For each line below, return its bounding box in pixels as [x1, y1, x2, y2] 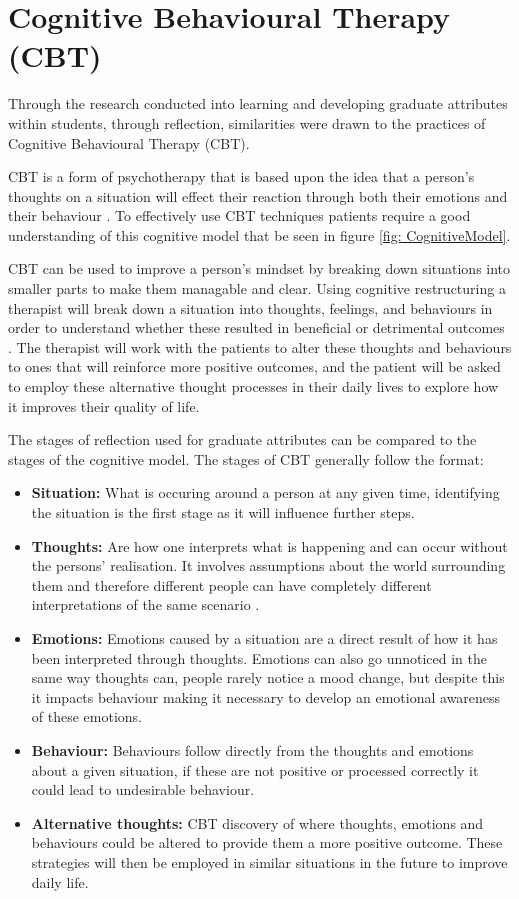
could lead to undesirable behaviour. [31, 779, 255, 800]
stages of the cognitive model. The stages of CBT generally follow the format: [8, 448, 484, 469]
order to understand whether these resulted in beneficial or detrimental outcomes [8, 317, 505, 338]
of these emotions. [31, 706, 142, 727]
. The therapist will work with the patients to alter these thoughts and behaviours [8, 336, 512, 357]
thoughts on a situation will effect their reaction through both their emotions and [8, 185, 508, 206]
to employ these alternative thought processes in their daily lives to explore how [8, 376, 499, 397]
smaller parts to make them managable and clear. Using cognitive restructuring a [8, 278, 506, 299]
